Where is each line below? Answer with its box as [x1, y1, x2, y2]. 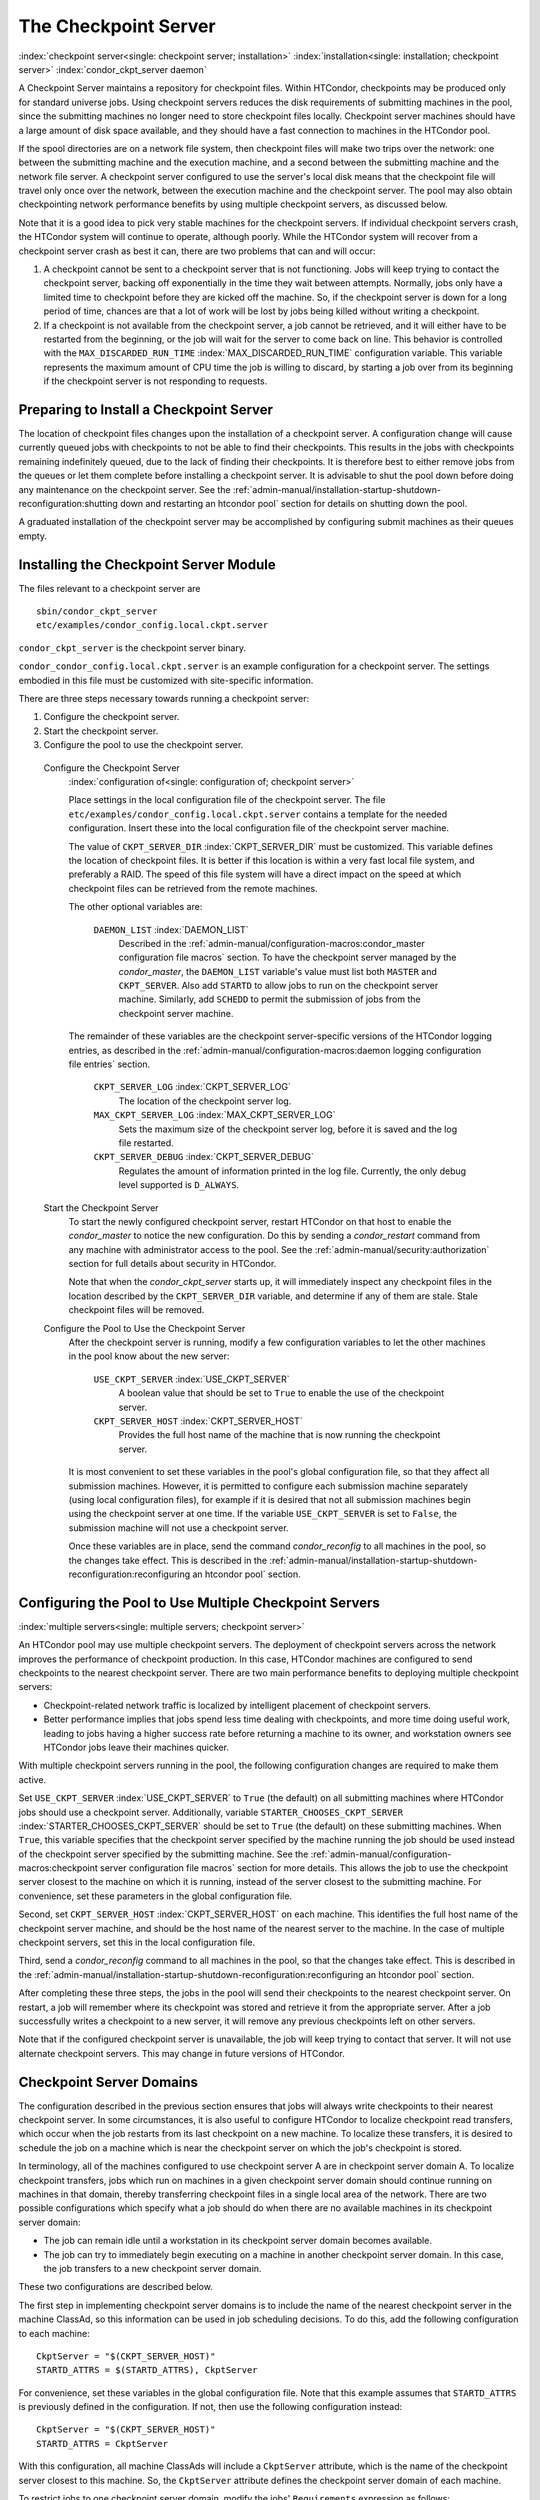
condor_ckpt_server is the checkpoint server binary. [18, 641, 247, 654]
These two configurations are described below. [18, 2281, 214, 2293]
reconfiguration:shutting [18, 498, 119, 509]
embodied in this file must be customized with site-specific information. [18, 674, 314, 686]
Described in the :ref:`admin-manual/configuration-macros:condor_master [118, 937, 425, 949]
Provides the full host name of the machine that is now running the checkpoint [118, 1429, 441, 1441]
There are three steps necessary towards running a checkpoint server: [18, 693, 310, 705]
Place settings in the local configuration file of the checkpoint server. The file [68, 794, 386, 806]
